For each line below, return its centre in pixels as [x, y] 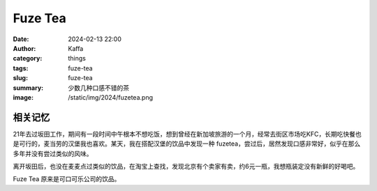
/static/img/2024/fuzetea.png [111, 97]
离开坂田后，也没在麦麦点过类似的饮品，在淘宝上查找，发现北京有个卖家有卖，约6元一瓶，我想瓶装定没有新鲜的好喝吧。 [186, 166]
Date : [21, 39]
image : [23, 97]
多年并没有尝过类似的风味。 [53, 153]
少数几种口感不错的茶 [98, 88]
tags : [21, 68]
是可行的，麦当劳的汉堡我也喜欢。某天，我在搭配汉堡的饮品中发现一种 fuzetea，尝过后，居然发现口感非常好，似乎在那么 [187, 144]
